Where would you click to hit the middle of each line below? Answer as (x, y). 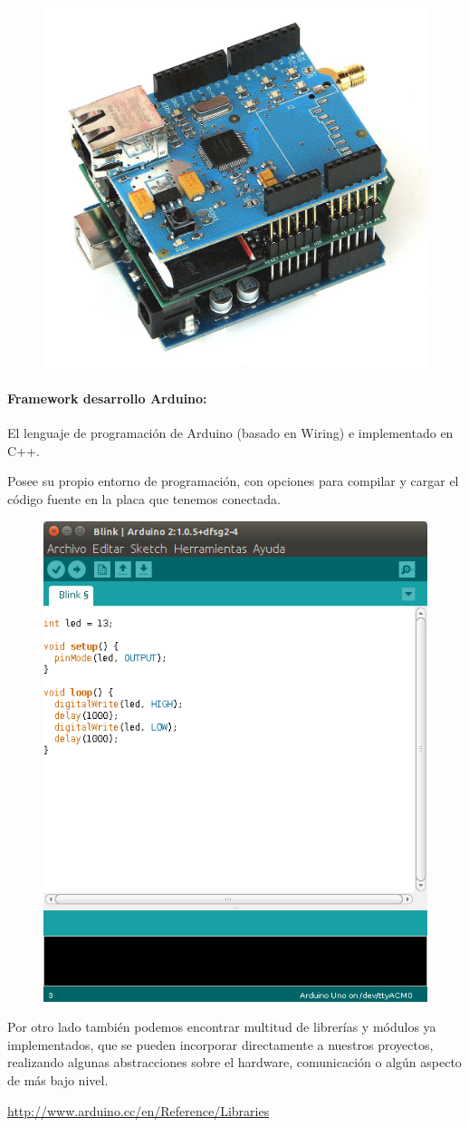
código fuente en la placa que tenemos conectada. (144, 499)
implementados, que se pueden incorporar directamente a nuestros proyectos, (220, 1044)
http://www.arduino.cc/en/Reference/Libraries (139, 1110)
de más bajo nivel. (58, 1080)
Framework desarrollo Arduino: (107, 398)
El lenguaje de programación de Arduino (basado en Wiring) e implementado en (230, 433)
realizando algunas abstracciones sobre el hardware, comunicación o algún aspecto (234, 1062)
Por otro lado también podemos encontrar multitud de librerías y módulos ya (222, 1027)
